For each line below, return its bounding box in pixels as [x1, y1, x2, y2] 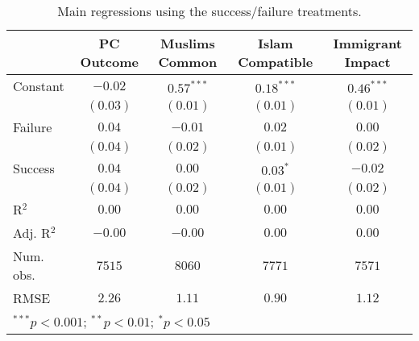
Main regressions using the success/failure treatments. [57, 2, 362, 20]
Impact [344, 52, 391, 71]
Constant [13, 77, 64, 95]
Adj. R [13, 223, 51, 242]
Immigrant [333, 34, 402, 52]
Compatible [238, 52, 313, 71]
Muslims [160, 34, 215, 52]
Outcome [80, 52, 139, 71]
